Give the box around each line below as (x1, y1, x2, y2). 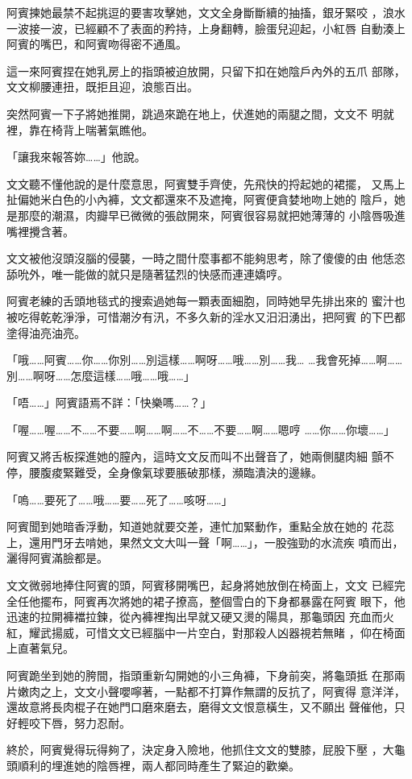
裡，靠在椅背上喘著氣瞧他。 (6, 121, 153, 138)
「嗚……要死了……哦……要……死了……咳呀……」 (6, 491, 233, 508)
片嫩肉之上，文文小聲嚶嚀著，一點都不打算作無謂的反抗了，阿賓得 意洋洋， (6, 682, 406, 699)
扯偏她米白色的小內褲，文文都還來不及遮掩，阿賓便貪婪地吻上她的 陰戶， (6, 191, 394, 208)
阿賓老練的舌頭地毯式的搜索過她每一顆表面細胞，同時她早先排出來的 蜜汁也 (6, 292, 406, 309)
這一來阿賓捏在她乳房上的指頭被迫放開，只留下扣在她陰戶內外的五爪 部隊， (6, 62, 406, 79)
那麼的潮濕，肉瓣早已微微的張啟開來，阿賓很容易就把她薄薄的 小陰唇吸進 (17, 206, 406, 223)
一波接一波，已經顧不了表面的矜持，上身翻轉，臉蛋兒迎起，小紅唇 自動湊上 (6, 19, 406, 36)
